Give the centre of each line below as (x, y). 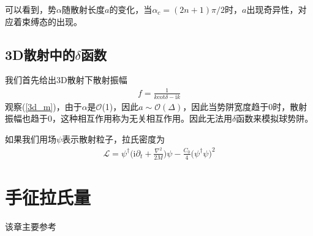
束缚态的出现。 (52, 21)
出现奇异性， (272, 9)
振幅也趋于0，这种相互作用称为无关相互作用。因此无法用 (119, 118)
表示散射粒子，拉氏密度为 (114, 139)
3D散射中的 (40, 54)
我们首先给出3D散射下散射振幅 (66, 80)
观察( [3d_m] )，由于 (43, 106)
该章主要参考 (31, 226)
